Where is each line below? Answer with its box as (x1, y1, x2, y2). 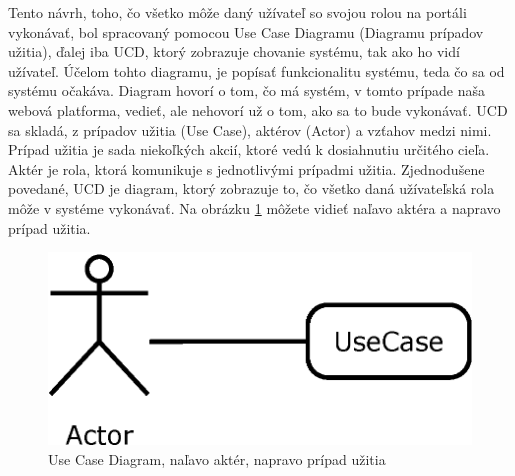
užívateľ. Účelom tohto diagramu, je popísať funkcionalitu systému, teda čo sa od (8, 60, 505, 81)
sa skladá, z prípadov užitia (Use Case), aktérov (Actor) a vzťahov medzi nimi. (8, 119, 492, 140)
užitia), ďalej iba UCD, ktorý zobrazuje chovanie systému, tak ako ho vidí (8, 41, 460, 62)
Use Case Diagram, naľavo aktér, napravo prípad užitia (48, 448, 386, 469)
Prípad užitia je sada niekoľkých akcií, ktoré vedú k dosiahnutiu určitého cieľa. (8, 139, 490, 160)
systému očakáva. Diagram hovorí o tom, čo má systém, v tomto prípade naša (8, 80, 486, 101)
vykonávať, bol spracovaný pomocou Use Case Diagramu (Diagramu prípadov (8, 21, 484, 42)
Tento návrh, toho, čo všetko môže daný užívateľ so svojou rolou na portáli (8, 2, 467, 22)
